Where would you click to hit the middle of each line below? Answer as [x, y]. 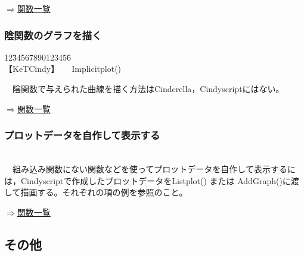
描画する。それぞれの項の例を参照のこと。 [104, 192]
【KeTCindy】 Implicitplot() [63, 69]
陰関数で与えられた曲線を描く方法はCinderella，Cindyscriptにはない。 [148, 89]
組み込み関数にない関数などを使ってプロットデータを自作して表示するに [154, 169]
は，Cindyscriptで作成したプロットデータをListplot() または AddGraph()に [148, 180]
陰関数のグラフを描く [53, 35]
